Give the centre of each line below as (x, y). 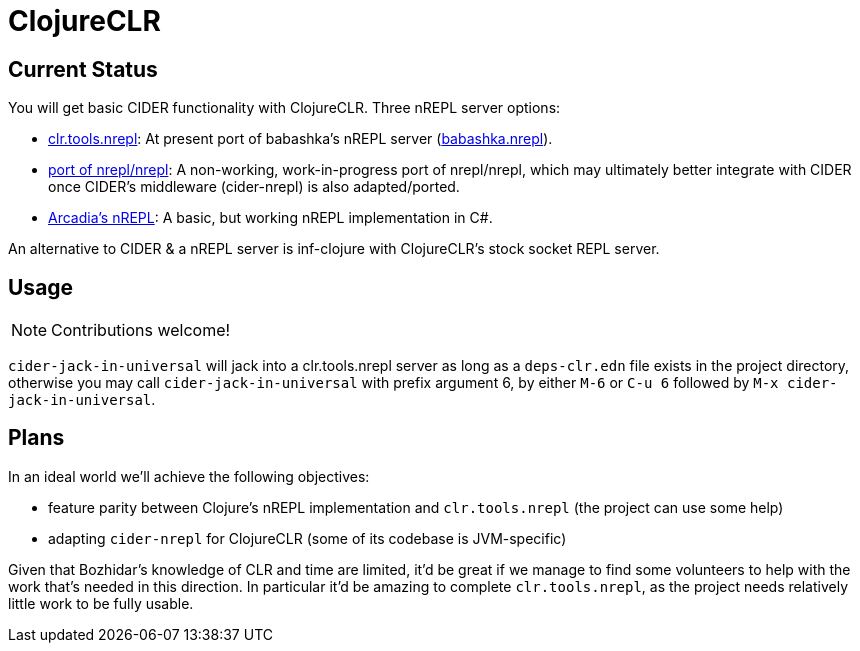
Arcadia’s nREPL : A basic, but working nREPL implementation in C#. (270, 218)
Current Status (83, 69)
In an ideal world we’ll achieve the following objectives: (189, 476)
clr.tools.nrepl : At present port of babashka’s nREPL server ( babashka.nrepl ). (300, 139)
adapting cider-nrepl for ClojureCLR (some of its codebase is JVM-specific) (307, 538)
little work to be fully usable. (101, 603)
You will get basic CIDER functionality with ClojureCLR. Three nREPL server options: (284, 108)
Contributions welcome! (141, 330)
